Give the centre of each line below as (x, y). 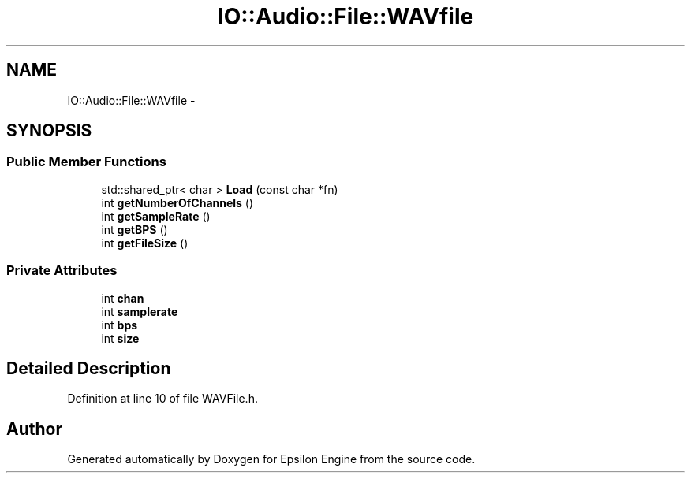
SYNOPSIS (49, 131)
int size (120, 338)
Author (34, 429)
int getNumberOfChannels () (177, 202)
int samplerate (140, 311)
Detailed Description (89, 368)
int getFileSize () (145, 243)
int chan (123, 298)
